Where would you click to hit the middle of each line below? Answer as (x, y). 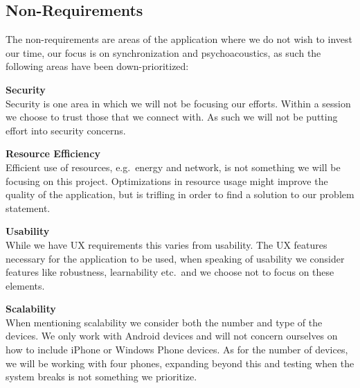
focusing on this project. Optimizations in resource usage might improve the (167, 180)
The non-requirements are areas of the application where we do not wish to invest (179, 39)
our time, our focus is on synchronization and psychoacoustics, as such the (163, 52)
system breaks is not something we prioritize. (101, 377)
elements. (25, 285)
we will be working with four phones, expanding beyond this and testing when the (180, 363)
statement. (28, 208)
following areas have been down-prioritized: (97, 66)
